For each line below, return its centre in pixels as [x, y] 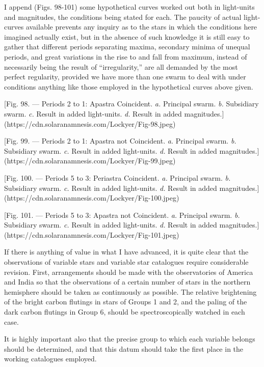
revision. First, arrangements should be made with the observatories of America [129, 272]
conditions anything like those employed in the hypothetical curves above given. [129, 86]
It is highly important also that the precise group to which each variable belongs [130, 339]
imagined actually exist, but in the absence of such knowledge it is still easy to [127, 36]
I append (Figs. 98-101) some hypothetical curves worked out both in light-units [129, 7]
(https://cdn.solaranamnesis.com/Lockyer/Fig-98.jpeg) [90, 123]
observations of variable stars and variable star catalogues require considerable [126, 262]
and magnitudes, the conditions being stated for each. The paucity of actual [123, 17]
